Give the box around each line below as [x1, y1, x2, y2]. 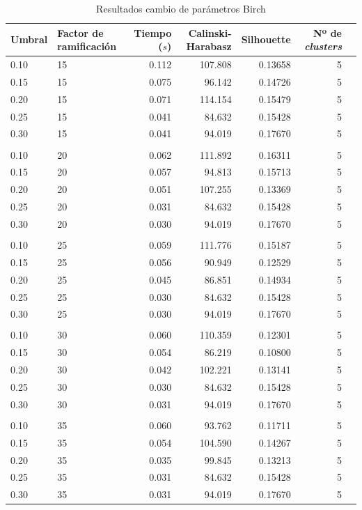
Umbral [10, 32, 48, 47]
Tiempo [134, 25, 172, 40]
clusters [304, 39, 342, 54]
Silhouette [241, 32, 291, 47]
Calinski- [188, 25, 232, 40]
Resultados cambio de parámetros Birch [96, 1, 266, 15]
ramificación [57, 39, 117, 54]
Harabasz [186, 39, 232, 54]
